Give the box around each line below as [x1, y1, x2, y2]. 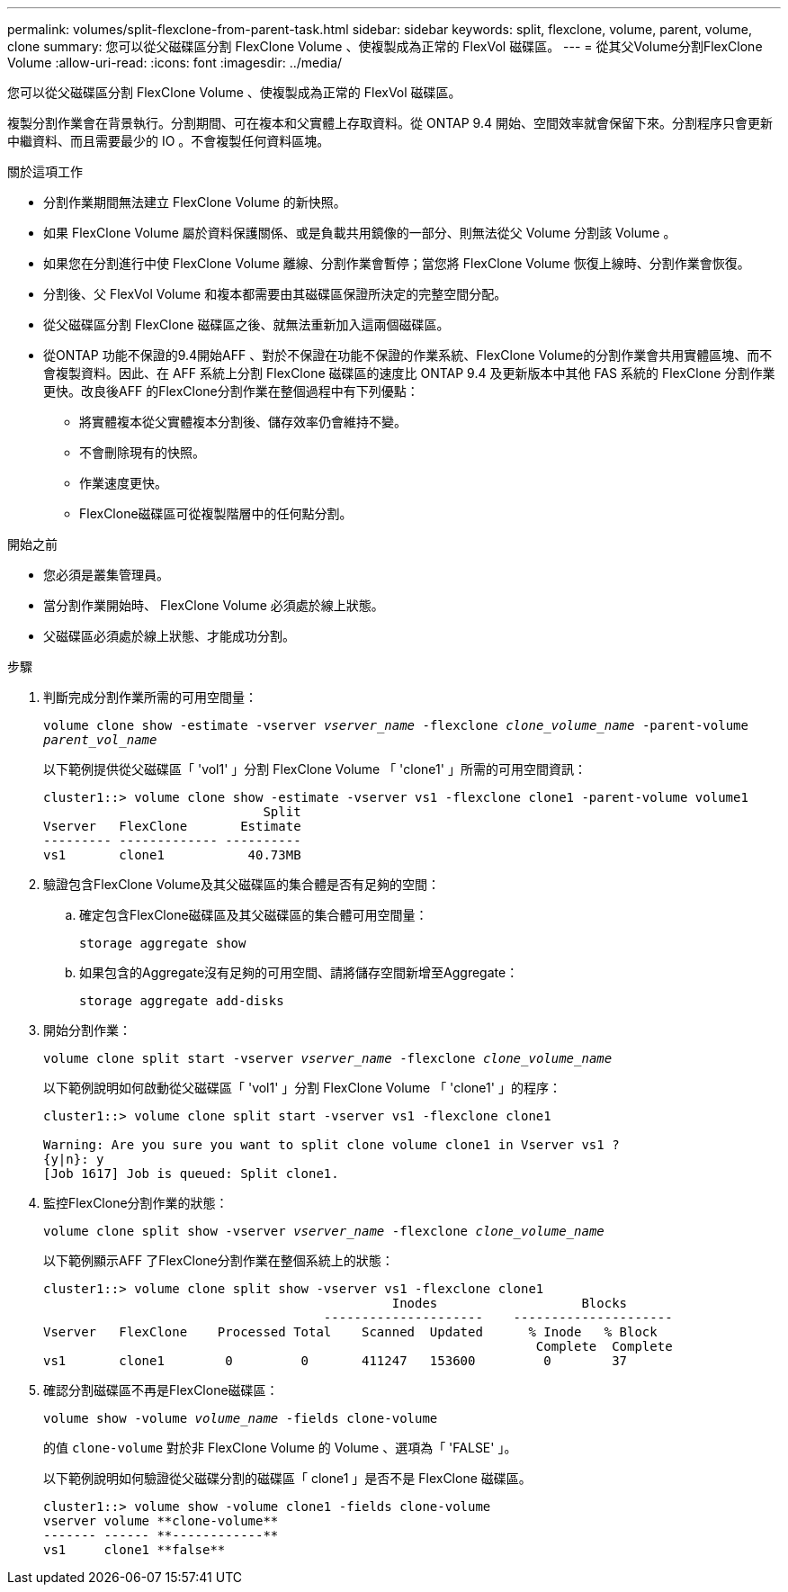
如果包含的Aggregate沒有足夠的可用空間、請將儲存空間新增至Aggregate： [79, 965, 519, 980]
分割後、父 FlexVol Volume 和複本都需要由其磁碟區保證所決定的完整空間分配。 [43, 286, 507, 301]
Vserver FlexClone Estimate [43, 819, 301, 833]
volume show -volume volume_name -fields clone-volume [43, 1411, 438, 1426]
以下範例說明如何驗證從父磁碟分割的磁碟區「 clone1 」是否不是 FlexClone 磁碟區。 [43, 1471, 532, 1486]
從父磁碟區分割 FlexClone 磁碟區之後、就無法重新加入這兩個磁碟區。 [43, 317, 450, 332]
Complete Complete [535, 1339, 673, 1354]
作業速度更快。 [79, 475, 167, 490]
